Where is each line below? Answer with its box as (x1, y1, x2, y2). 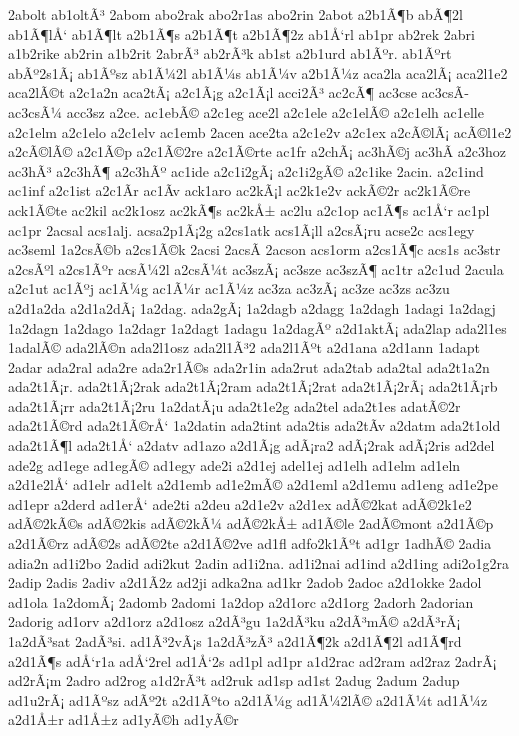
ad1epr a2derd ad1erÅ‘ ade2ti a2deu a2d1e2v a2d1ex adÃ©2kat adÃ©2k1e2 (8, 493, 472, 514)
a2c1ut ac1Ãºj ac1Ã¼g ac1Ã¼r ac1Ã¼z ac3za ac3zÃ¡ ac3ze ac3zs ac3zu (8, 278, 450, 299)
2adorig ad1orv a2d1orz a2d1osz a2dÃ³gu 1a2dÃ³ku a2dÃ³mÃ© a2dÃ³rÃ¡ (8, 611, 461, 632)
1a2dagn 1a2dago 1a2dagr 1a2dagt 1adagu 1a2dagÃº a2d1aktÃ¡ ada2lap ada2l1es (8, 317, 507, 338)
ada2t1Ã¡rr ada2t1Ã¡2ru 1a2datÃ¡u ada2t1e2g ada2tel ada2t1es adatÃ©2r (8, 395, 461, 416)
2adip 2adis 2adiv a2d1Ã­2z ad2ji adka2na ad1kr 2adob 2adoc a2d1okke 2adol (8, 572, 482, 593)
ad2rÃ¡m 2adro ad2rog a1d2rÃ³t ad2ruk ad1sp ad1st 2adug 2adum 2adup (8, 670, 460, 691)
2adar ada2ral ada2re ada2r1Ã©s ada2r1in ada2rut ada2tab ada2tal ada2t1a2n (8, 356, 490, 377)
